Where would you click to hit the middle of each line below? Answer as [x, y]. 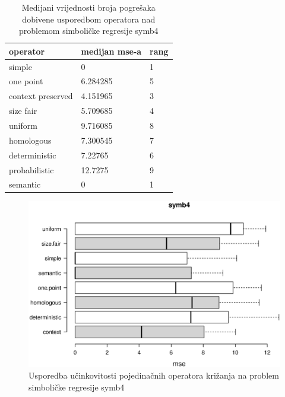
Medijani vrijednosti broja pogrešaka [88, 7]
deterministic [33, 155]
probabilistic [31, 169]
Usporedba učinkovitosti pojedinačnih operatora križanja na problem [154, 375]
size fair [23, 111]
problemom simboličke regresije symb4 [89, 31]
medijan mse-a [111, 51]
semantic [25, 184]
